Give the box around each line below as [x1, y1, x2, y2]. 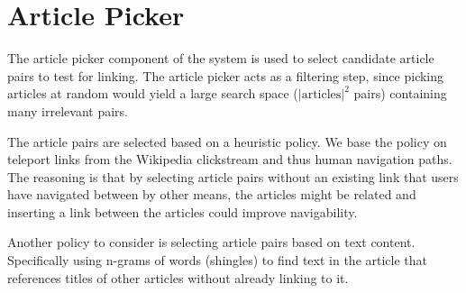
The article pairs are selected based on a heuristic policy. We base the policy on [7, 132, 447, 151]
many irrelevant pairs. [7, 101, 128, 120]
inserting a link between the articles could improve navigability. [7, 202, 358, 221]
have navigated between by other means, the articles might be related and [7, 185, 416, 204]
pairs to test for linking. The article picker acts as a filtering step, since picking [7, 66, 444, 85]
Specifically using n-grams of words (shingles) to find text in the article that [7, 251, 428, 270]
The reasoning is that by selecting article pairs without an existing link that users [7, 167, 459, 186]
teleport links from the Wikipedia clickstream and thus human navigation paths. [7, 150, 452, 169]
